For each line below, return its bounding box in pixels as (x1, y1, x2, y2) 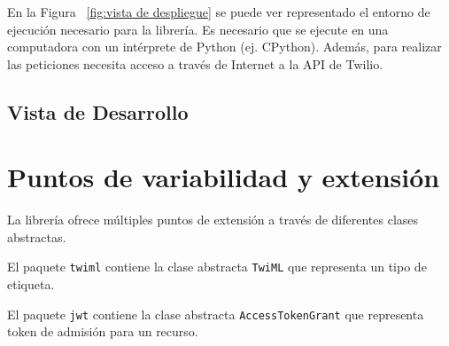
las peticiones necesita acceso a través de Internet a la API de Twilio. (7, 54, 383, 73)
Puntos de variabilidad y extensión (7, 159, 440, 195)
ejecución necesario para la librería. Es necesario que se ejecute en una (7, 20, 389, 38)
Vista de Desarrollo (7, 98, 189, 125)
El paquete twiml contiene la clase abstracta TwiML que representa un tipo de (7, 257, 427, 276)
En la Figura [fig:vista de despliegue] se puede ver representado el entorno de (7, 3, 430, 20)
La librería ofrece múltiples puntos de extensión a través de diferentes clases (7, 210, 419, 229)
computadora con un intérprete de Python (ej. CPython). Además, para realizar (7, 37, 442, 56)
